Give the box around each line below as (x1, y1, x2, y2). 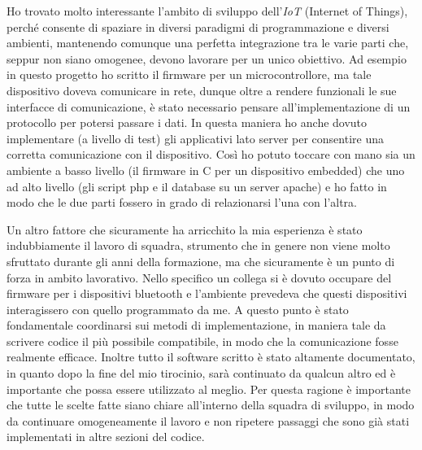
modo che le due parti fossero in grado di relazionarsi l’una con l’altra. (7, 194, 357, 211)
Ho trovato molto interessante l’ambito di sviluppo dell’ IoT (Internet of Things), (7, 2, 408, 19)
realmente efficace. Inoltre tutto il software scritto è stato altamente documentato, (7, 348, 415, 365)
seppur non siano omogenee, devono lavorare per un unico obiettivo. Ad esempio (7, 50, 407, 67)
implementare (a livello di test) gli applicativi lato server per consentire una (7, 129, 384, 146)
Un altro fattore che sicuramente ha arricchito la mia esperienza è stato (7, 221, 363, 238)
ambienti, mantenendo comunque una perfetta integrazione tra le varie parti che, (7, 34, 409, 51)
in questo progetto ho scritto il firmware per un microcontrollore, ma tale (7, 66, 372, 83)
